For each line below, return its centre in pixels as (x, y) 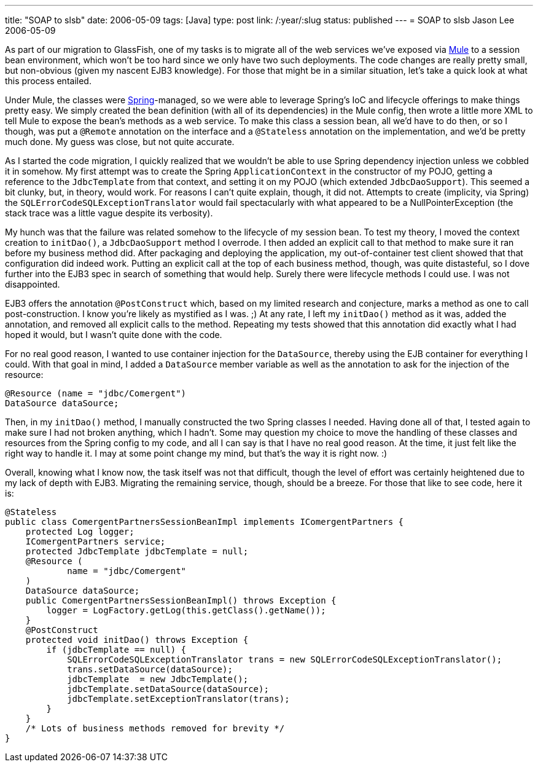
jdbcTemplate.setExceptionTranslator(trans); (178, 699)
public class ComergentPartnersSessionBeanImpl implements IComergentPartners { (205, 522)
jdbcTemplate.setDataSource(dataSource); (168, 689)
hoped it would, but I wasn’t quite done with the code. (114, 335)
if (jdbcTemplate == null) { (116, 650)
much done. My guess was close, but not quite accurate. (120, 142)
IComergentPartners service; (96, 541)
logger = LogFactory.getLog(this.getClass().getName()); (186, 610)
